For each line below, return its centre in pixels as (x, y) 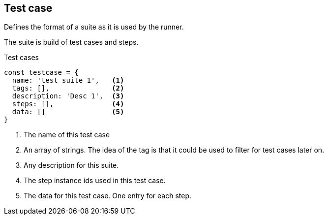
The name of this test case (67, 135)
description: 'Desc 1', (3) (68, 96)
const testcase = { (41, 73)
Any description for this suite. (71, 165)
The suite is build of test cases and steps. (71, 42)
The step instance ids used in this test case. (95, 181)
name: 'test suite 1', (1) (68, 80)
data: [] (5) (68, 112)
